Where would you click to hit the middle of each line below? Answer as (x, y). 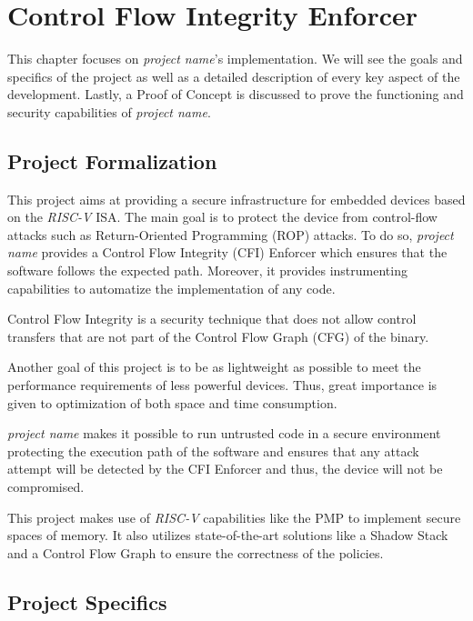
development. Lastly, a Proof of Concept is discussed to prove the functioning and (236, 94)
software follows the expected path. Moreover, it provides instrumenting (207, 270)
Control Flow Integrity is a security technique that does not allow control (212, 319)
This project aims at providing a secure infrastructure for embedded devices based (236, 199)
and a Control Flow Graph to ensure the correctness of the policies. (196, 552)
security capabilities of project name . (109, 111)
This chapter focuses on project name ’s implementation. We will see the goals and (235, 59)
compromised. (46, 487)
